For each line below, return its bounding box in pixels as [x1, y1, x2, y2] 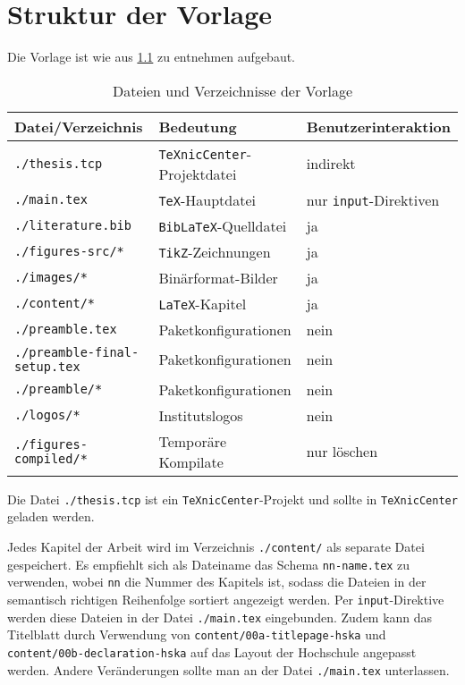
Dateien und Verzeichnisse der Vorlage [112, 80, 353, 101]
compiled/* [14, 451, 88, 466]
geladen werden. [7, 507, 95, 526]
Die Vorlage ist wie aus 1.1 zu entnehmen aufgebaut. [7, 47, 296, 66]
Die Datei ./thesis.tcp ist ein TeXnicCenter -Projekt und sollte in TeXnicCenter [7, 489, 458, 508]
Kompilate [158, 451, 224, 472]
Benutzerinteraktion [306, 115, 451, 137]
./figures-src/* [14, 244, 124, 259]
